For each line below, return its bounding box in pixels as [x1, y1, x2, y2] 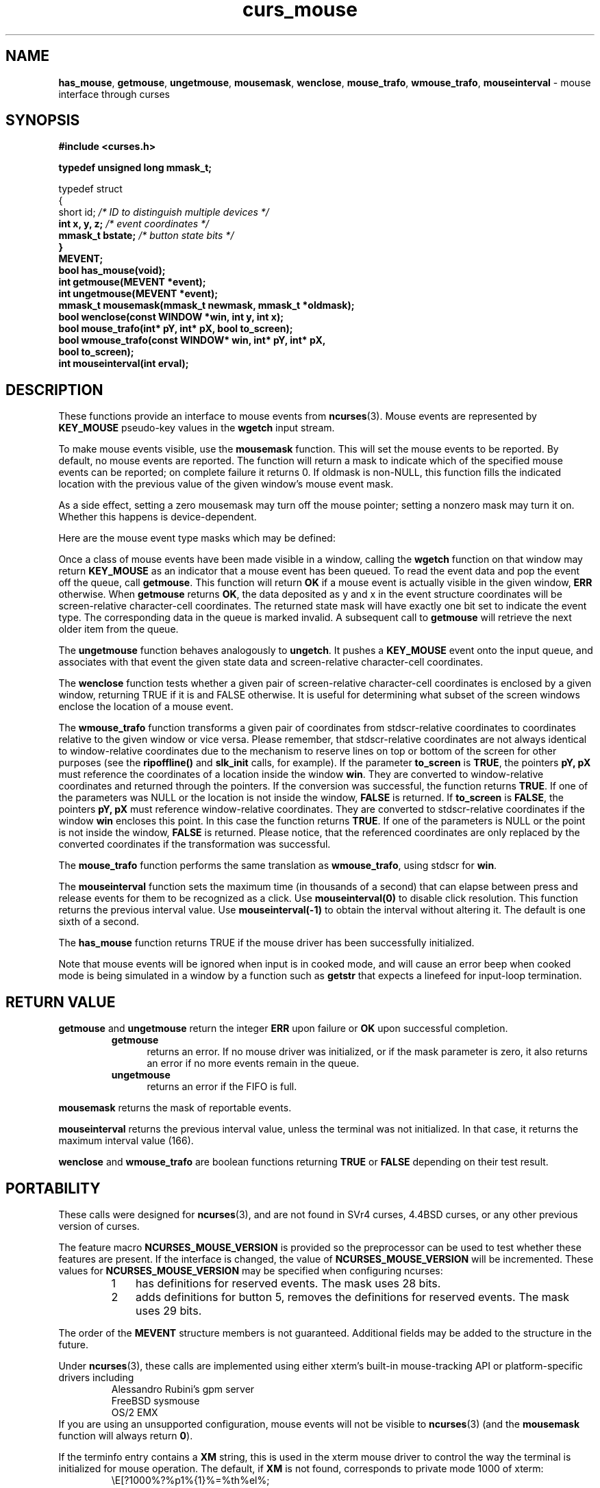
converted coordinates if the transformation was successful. [58, 838, 331, 850]
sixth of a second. [58, 916, 140, 928]
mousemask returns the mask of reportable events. [58, 1102, 292, 1114]
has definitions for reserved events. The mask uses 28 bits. [136, 1276, 441, 1290]
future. [58, 1338, 88, 1350]
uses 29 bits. [136, 1303, 202, 1317]
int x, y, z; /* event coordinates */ [58, 218, 210, 230]
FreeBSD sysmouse [111, 1394, 200, 1407]
